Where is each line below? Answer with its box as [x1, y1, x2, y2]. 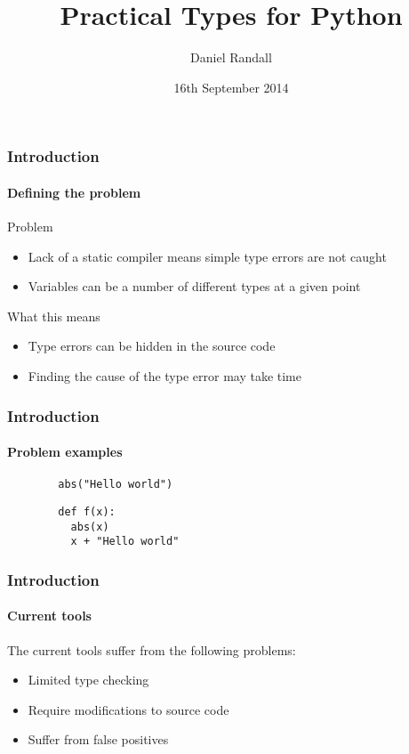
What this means [7, 306, 100, 325]
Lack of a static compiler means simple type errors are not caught [28, 247, 387, 265]
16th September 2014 [173, 77, 289, 96]
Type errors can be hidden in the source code [28, 336, 276, 355]
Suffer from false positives [28, 730, 169, 749]
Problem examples [7, 442, 123, 461]
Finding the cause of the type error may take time [28, 367, 301, 385]
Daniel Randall [190, 48, 272, 67]
